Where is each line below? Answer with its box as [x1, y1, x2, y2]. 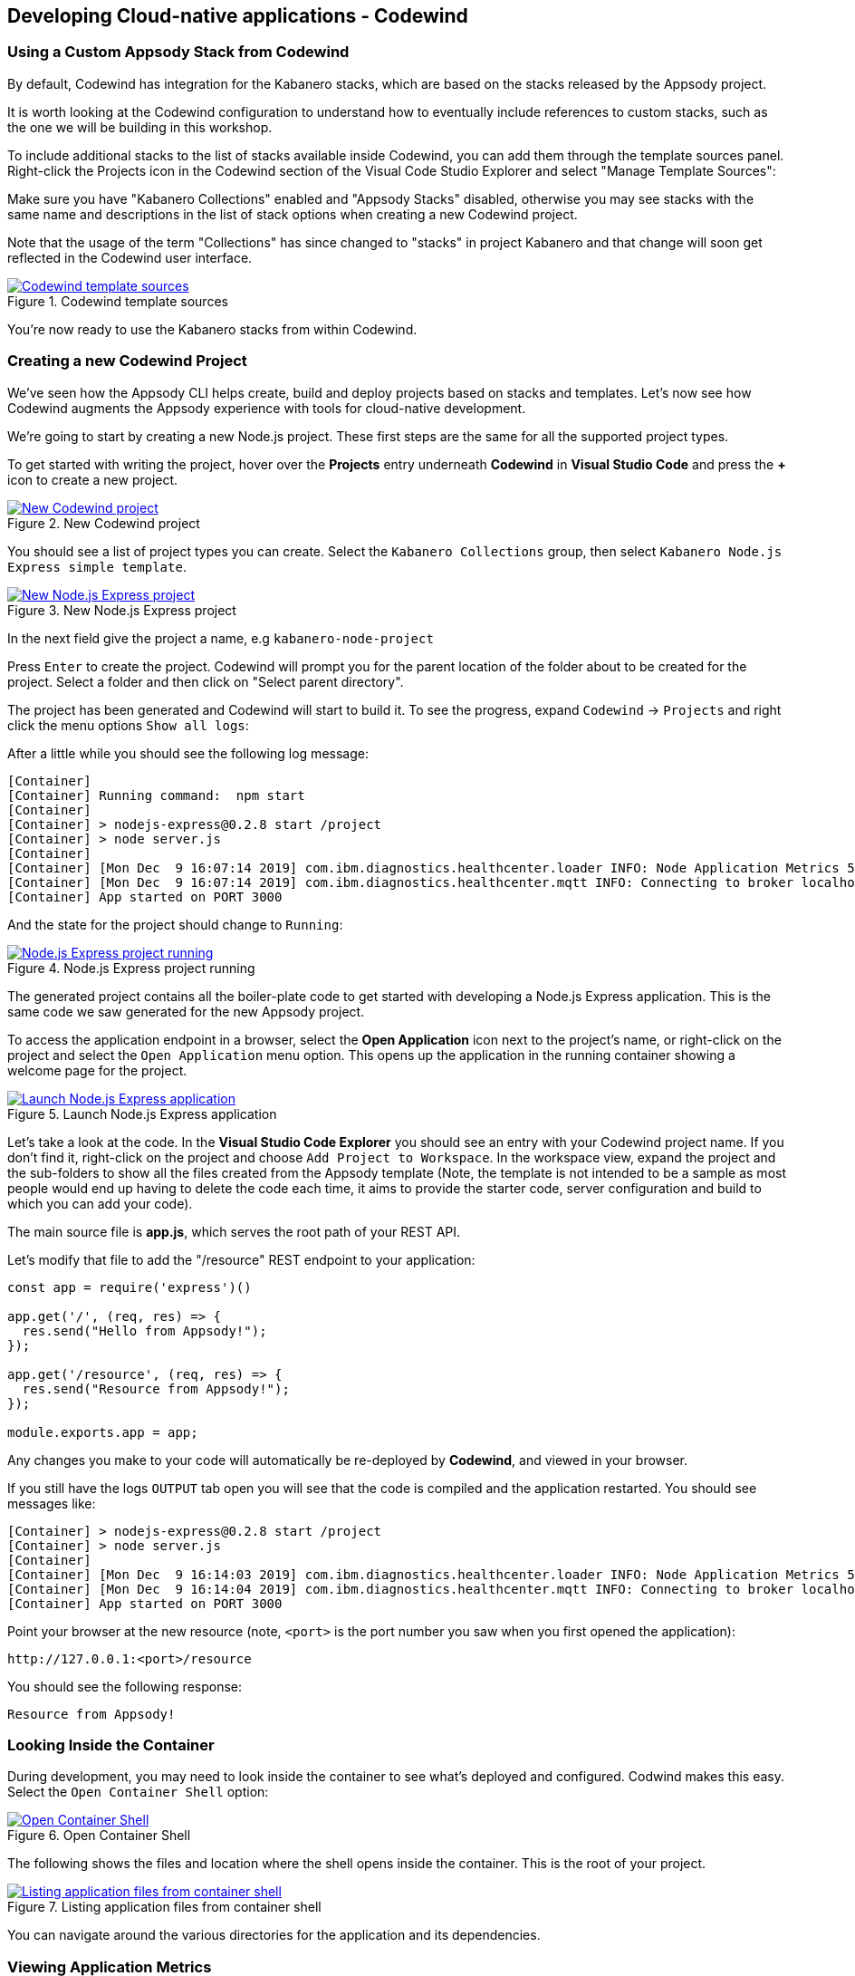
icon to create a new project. [7, 471, 178, 487]
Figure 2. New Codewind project [7, 515, 200, 531]
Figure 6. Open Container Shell [7, 1827, 191, 1844]
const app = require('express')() [7, 1279, 252, 1295]
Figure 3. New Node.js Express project [7, 602, 236, 618]
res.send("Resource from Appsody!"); [22, 1381, 290, 1396]
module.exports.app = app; [7, 1424, 198, 1440]
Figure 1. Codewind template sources [7, 293, 228, 309]
